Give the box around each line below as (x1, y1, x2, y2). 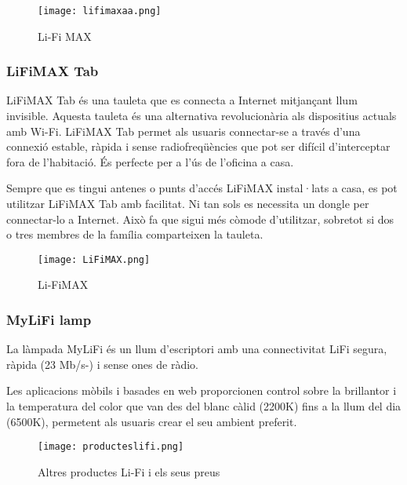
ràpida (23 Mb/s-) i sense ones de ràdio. (6, 356, 198, 372)
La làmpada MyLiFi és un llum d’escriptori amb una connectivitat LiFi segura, (6, 341, 387, 357)
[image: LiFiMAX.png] (38, 253, 151, 265)
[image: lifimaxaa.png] (38, 5, 162, 16)
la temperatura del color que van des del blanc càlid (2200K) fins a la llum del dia (6, 398, 402, 414)
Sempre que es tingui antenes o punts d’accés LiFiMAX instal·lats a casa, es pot (6, 180, 398, 196)
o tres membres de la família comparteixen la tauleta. (6, 226, 263, 242)
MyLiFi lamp (6, 309, 92, 329)
